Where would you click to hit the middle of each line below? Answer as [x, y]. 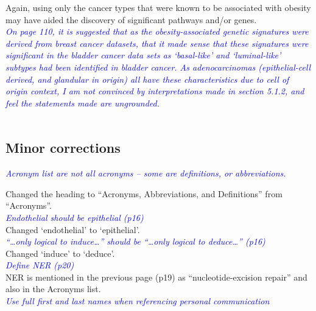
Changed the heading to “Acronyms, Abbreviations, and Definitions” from [144, 193]
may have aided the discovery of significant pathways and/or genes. [131, 19]
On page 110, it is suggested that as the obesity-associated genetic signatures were [157, 31]
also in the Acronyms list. [53, 289]
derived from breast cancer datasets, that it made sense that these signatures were [157, 43]
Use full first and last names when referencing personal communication [138, 301]
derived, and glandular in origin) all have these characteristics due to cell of [147, 79]
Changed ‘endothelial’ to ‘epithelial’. [73, 229]
